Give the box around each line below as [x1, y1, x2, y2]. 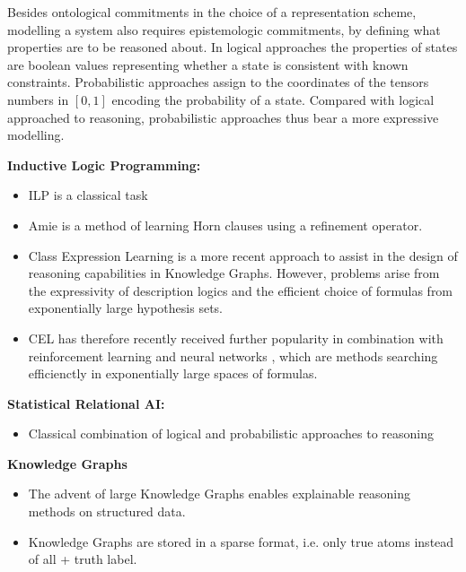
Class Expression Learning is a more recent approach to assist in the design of [28, 246, 458, 264]
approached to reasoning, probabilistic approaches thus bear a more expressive [7, 108, 439, 126]
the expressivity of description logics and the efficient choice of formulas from [28, 281, 453, 299]
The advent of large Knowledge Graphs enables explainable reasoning [28, 484, 410, 503]
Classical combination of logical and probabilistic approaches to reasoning [28, 424, 435, 443]
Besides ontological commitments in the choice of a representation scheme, [7, 3, 417, 21]
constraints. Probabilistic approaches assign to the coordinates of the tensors [7, 73, 429, 91]
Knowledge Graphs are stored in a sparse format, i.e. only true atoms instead [28, 532, 454, 550]
